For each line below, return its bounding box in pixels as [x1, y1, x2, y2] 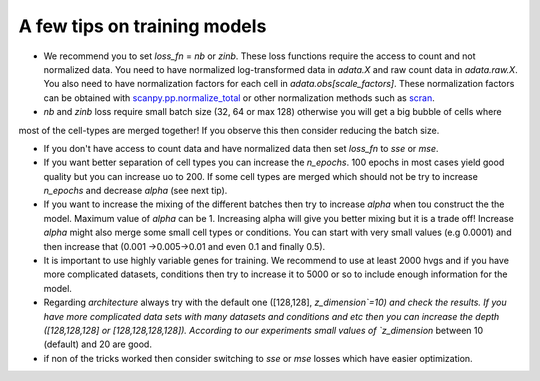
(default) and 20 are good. [43, 338, 152, 350]
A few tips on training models [18, 15, 267, 37]
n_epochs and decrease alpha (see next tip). [43, 185, 228, 197]
